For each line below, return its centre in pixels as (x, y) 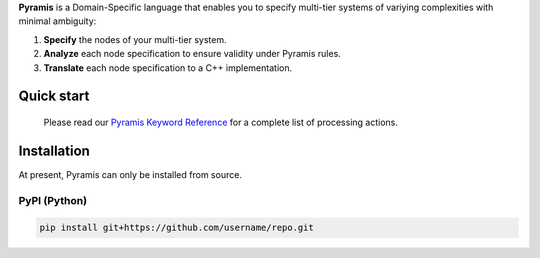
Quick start (54, 96)
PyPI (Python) (53, 200)
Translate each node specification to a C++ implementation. (168, 67)
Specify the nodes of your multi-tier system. (135, 39)
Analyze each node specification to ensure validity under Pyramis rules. (192, 54)
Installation (54, 150)
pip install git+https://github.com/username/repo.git (176, 228)
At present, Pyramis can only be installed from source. (130, 174)
